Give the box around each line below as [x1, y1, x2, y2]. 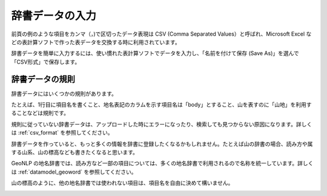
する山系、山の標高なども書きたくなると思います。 [11, 148, 139, 155]
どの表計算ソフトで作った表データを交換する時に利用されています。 [11, 38, 181, 45]
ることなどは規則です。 [11, 109, 70, 117]
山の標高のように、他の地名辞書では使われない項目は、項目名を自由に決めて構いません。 [11, 179, 234, 187]
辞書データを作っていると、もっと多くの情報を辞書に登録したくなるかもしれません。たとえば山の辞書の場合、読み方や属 [11, 140, 313, 148]
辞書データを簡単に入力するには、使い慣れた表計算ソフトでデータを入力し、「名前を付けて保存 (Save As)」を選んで [11, 50, 299, 57]
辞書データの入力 [11, 9, 97, 22]
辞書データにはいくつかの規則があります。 [11, 90, 117, 97]
